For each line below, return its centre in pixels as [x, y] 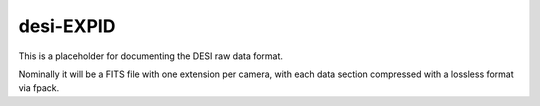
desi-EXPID [67, 26]
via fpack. [39, 88]
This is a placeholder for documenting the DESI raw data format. [151, 56]
